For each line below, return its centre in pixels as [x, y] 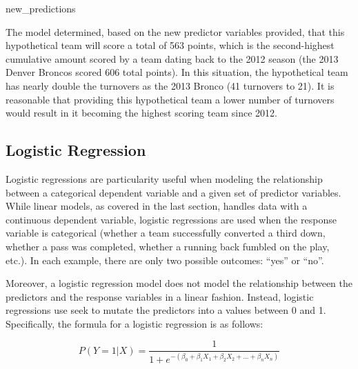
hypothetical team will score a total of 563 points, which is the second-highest [170, 45]
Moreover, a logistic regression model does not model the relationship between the [179, 283]
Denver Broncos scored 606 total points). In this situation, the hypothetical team [177, 72]
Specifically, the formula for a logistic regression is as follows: [135, 323]
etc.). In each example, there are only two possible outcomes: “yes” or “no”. [165, 260]
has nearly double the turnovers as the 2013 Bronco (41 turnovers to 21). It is [170, 85]
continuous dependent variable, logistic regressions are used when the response [171, 219]
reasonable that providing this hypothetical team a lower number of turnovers [170, 99]
